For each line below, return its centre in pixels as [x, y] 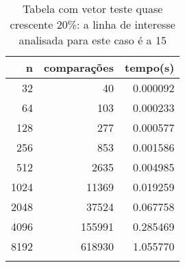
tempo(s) [150, 67]
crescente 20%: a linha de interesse [92, 24]
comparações [79, 67]
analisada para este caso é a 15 [92, 40]
